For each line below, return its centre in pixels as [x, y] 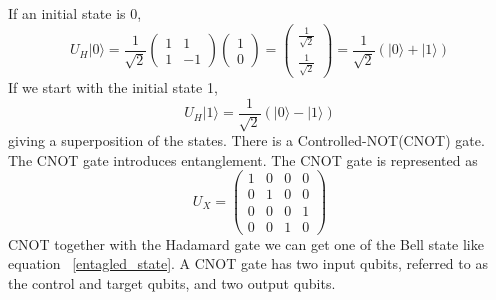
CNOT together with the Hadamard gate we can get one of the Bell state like [246, 243]
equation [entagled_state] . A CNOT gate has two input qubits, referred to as [248, 263]
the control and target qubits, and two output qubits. [172, 282]
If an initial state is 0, [75, 13]
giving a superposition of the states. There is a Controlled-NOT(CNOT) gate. [246, 140]
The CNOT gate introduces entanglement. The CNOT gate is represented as [243, 159]
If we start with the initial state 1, [113, 87]
